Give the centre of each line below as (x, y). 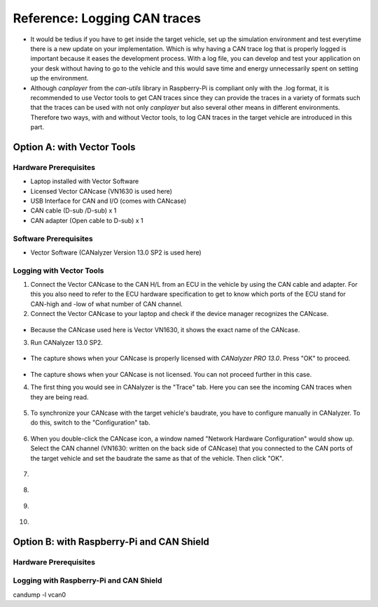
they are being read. (59, 397)
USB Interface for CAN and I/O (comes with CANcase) (108, 201)
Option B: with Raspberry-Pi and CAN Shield (111, 542)
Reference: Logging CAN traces (107, 18)
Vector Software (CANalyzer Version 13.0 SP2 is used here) (116, 252)
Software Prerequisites (53, 238)
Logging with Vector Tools (58, 271)
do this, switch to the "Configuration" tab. (90, 422)
